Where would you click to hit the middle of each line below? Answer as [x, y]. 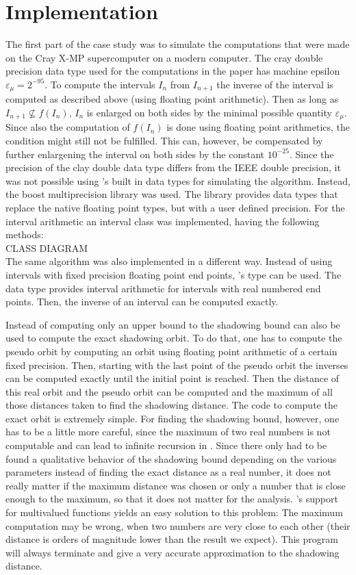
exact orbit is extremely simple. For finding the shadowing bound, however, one [173, 418]
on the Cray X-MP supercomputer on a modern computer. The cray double [164, 57]
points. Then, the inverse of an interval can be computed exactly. [142, 302]
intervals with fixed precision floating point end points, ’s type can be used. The [174, 274]
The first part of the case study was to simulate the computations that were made [178, 44]
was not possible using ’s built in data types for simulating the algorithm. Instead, [178, 180]
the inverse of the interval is [275, 84]
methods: [25, 234]
